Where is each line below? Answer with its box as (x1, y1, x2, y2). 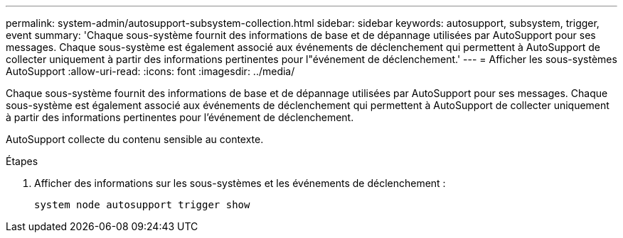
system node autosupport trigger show (34, 199, 250, 210)
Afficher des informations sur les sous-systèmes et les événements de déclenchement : (34, 177, 446, 189)
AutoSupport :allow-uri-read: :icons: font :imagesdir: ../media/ (6, 65, 295, 77)
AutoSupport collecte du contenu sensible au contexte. (6, 133, 264, 145)
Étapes (6, 155, 38, 167)
